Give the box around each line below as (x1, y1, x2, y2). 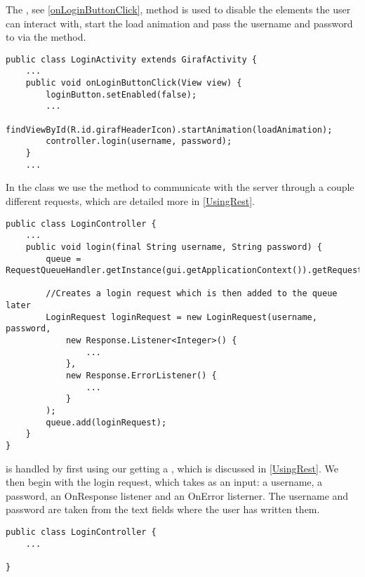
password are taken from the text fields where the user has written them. (6, 502, 320, 517)
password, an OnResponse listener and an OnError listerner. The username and (6, 488, 349, 503)
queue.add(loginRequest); (46, 417, 167, 427)
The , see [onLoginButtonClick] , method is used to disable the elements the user (6, 2, 351, 16)
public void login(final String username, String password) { (25, 241, 323, 252)
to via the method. (6, 29, 86, 44)
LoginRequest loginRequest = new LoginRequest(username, (46, 312, 317, 322)
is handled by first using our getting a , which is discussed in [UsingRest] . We (6, 460, 338, 475)
